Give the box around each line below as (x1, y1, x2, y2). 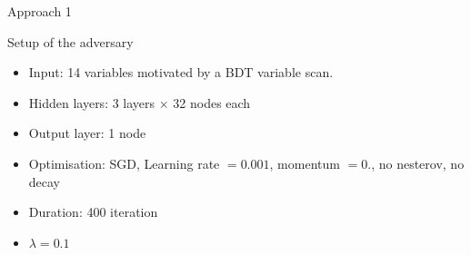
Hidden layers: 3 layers (28, 93, 155, 112)
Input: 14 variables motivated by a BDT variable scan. (28, 63, 334, 82)
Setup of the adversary (7, 32, 134, 51)
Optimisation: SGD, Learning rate (28, 153, 220, 172)
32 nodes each (173, 93, 251, 112)
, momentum (269, 153, 340, 172)
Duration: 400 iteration (28, 202, 158, 221)
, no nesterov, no (371, 153, 465, 172)
